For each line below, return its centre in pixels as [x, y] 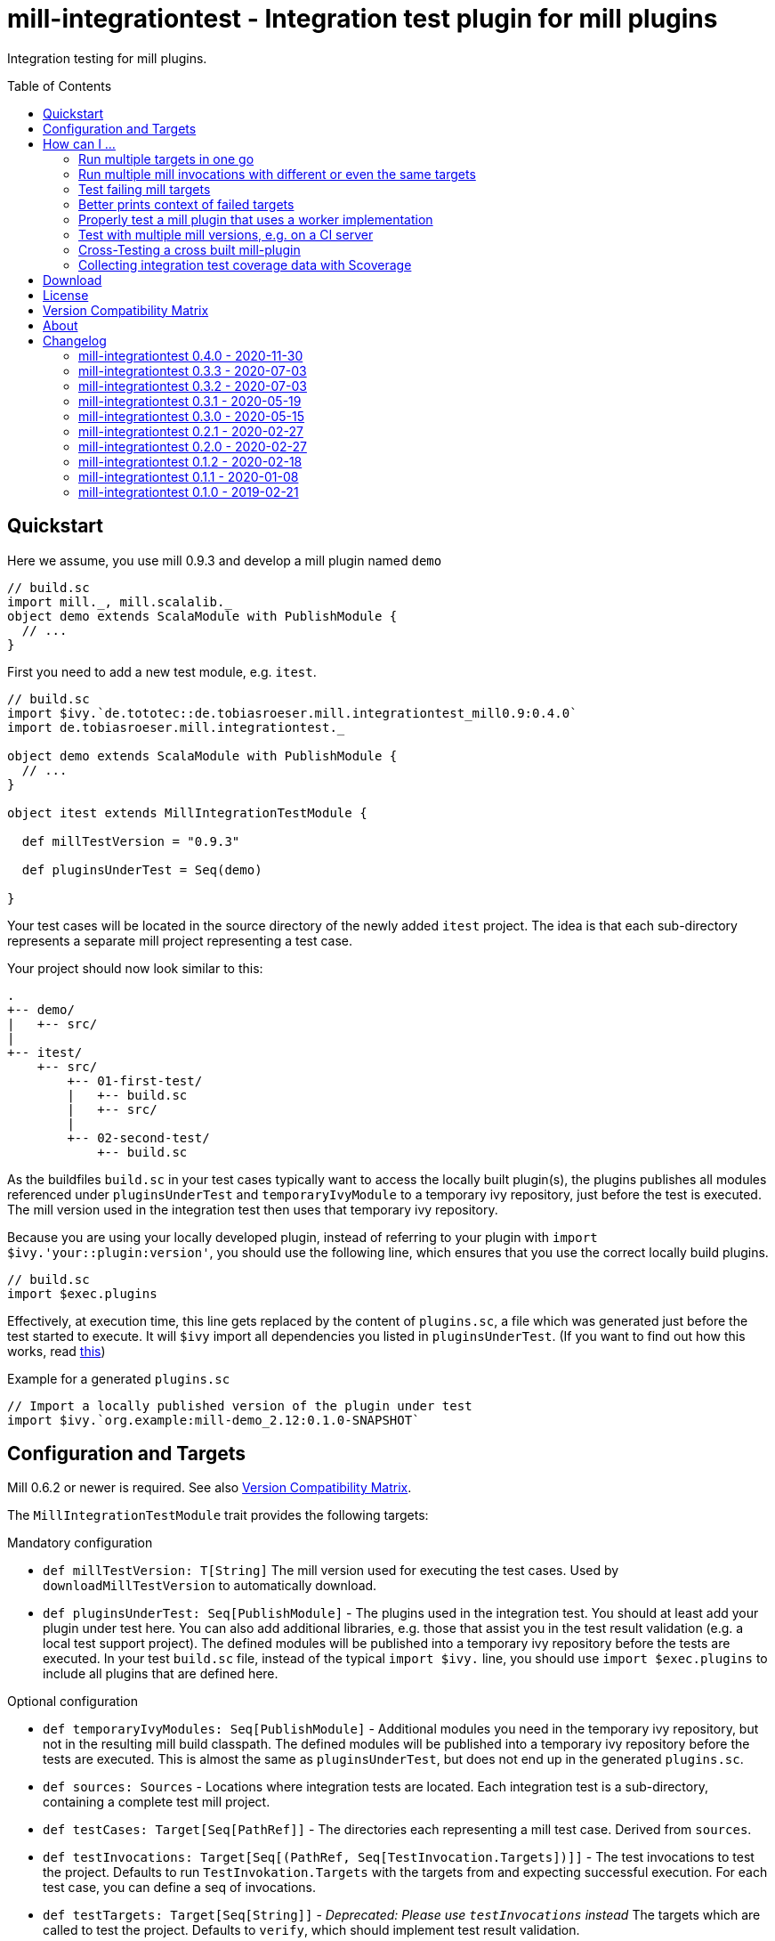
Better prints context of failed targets [186, 204]
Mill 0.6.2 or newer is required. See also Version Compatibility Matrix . [210, 1488]
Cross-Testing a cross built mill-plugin [190, 249]
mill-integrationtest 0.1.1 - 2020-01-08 [189, 476]
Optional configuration [73, 1701]
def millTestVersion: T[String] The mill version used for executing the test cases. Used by [331, 1571]
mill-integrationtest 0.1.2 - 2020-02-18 [190, 461]
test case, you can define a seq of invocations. [179, 1888]
